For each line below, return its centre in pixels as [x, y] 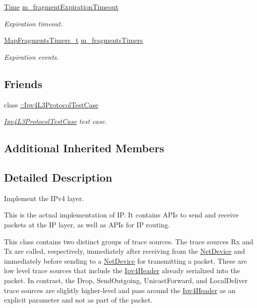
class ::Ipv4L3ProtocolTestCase [51, 104]
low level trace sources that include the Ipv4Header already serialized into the [122, 270]
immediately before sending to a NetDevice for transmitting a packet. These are [126, 260]
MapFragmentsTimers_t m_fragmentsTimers [73, 40]
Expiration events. [32, 56]
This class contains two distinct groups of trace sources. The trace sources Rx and [129, 241]
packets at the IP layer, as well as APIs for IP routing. [87, 224]
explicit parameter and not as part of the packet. [78, 300]
